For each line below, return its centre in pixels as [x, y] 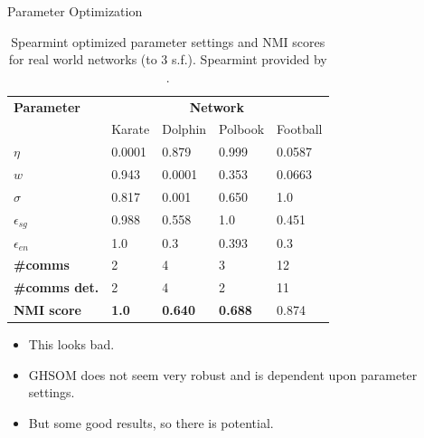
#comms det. [57, 287]
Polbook [242, 129]
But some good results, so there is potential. [151, 422]
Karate [131, 129]
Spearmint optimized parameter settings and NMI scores [168, 41]
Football [300, 129]
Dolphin [184, 129]
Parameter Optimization [75, 11]
